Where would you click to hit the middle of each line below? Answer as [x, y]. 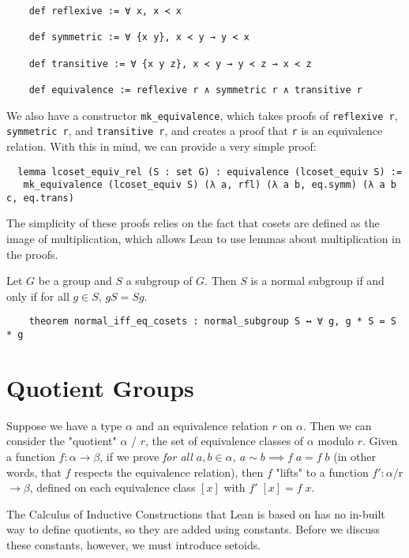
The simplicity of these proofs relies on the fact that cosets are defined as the [193, 223]
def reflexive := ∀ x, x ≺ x [105, 11]
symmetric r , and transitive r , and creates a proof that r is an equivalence [195, 131]
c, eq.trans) [40, 198]
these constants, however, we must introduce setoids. [134, 545]
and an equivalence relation [202, 425]
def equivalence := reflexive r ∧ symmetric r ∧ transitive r [196, 90]
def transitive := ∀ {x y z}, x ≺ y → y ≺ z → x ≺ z [170, 64]
